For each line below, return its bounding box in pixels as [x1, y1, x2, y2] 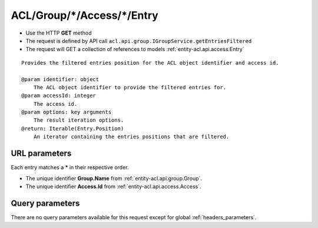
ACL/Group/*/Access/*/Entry [11, 9, 158, 22]
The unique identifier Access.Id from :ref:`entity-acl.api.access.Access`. [25, 183, 201, 190]
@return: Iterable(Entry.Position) [21, 125, 124, 132]
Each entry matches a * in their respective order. [11, 164, 129, 171]
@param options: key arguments [21, 109, 112, 116]
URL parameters [11, 149, 72, 159]
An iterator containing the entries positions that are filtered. [33, 133, 230, 140]
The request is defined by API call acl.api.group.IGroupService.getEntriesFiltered [25, 37, 252, 44]
